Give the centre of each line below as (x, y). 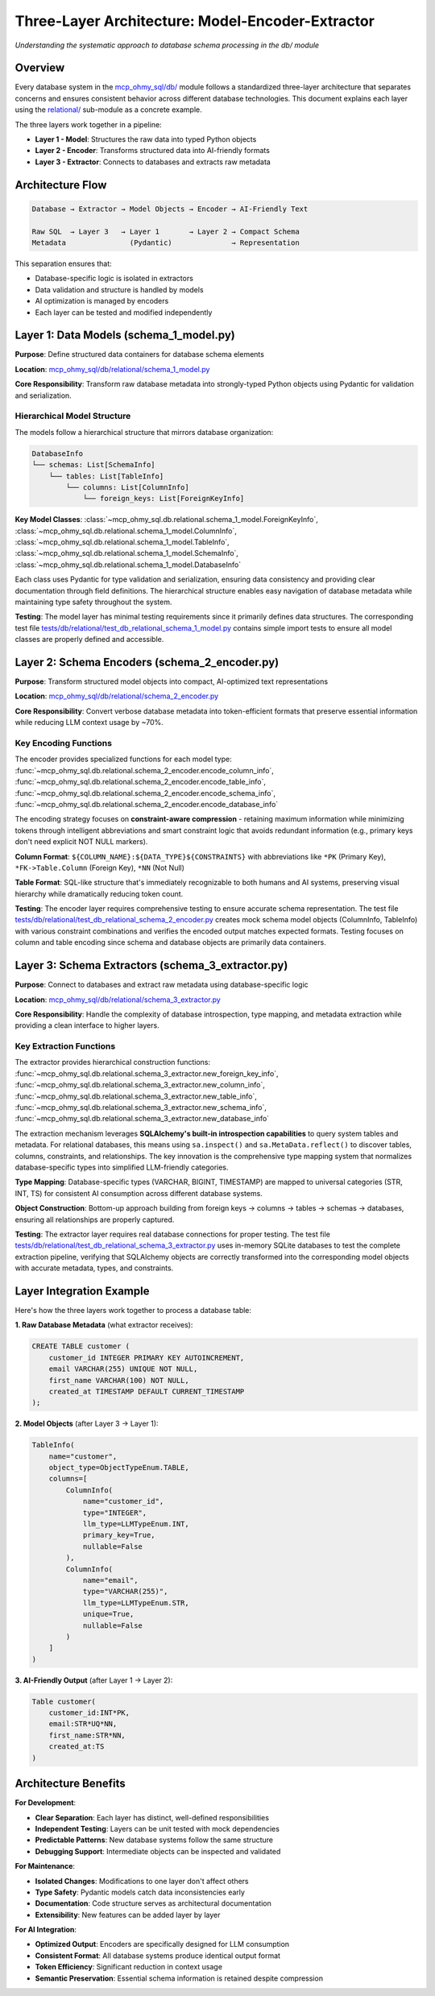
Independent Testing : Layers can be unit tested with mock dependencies (157, 1828)
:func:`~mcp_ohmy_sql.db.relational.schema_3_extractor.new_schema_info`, (141, 1108)
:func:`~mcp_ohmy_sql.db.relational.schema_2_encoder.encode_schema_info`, (145, 793)
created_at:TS (77, 1747)
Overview (40, 68)
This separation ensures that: (63, 263)
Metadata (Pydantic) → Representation (166, 242)
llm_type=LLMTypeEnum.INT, (136, 1524)
